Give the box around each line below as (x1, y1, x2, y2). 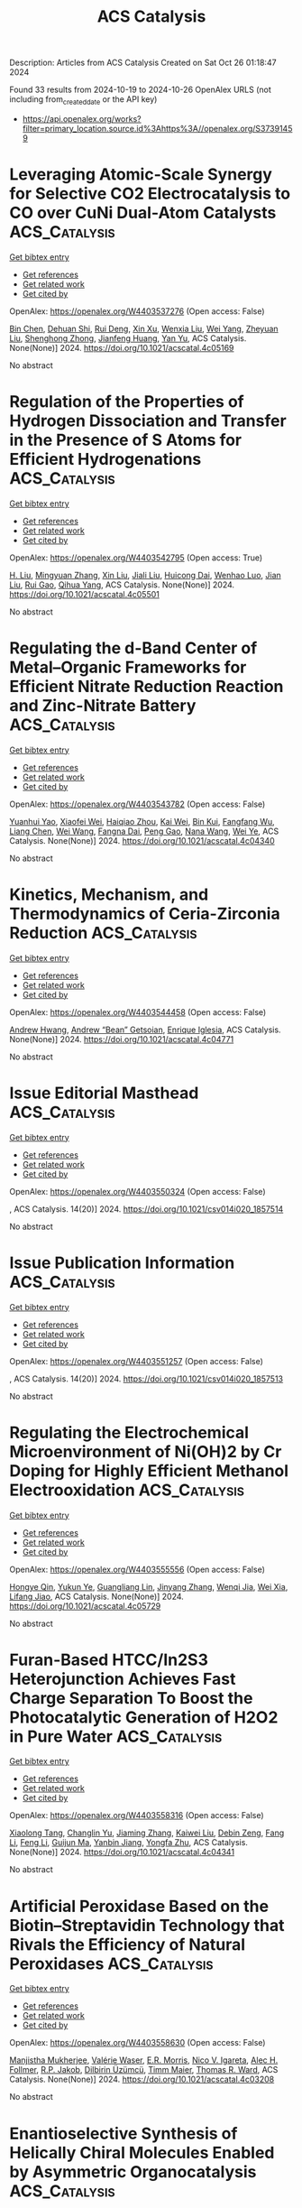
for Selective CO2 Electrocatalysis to (9, 183, 291, 204)
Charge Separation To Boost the (9, 1687, 253, 1708)
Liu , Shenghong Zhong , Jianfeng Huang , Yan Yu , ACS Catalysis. (9, 332, 247, 344)
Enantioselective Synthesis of (9, 2123, 238, 2144)
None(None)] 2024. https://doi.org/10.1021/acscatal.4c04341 (9, 1847, 235, 1858)
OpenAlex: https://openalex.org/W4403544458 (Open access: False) (9, 1006, 267, 1017)
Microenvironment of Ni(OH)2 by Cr (9, 1441, 282, 1462)
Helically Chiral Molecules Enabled (9, 2142, 275, 2163)
